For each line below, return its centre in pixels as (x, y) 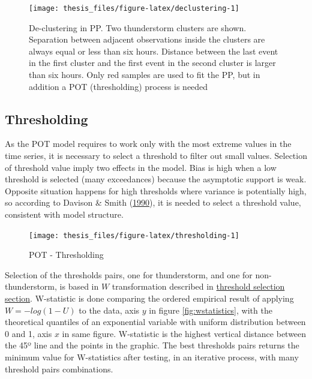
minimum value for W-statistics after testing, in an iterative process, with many (152, 357)
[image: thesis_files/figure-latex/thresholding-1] (134, 235)
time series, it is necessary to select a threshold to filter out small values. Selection (156, 156)
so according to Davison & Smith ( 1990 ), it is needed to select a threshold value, (153, 202)
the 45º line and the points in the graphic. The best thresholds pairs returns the (152, 345)
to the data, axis (109, 310)
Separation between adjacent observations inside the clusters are (147, 39)
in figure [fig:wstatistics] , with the (211, 310)
